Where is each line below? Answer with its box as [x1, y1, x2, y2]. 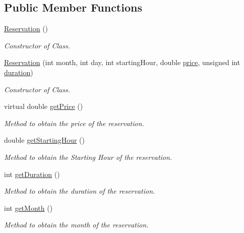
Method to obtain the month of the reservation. [4, 219, 149, 230]
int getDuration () [4, 168, 60, 179]
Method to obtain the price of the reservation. [4, 118, 144, 128]
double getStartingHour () [4, 135, 85, 145]
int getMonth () [4, 202, 53, 213]
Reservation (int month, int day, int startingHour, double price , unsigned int [4, 57, 240, 68]
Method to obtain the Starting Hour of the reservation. [4, 151, 172, 162]
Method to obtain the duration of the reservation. [4, 186, 155, 196]
